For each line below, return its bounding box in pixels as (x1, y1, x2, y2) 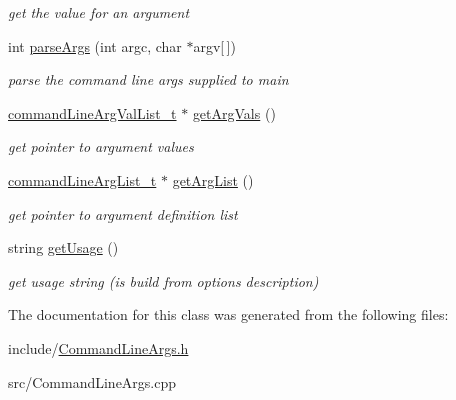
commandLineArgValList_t (8, 102, 177, 123)
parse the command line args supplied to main (8, 69, 289, 90)
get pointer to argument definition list (8, 203, 238, 224)
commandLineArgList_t (8, 169, 157, 190)
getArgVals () (192, 102, 276, 123)
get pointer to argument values (8, 136, 194, 157)
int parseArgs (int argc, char (8, 35, 182, 56)
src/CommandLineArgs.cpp (8, 371, 177, 392)
